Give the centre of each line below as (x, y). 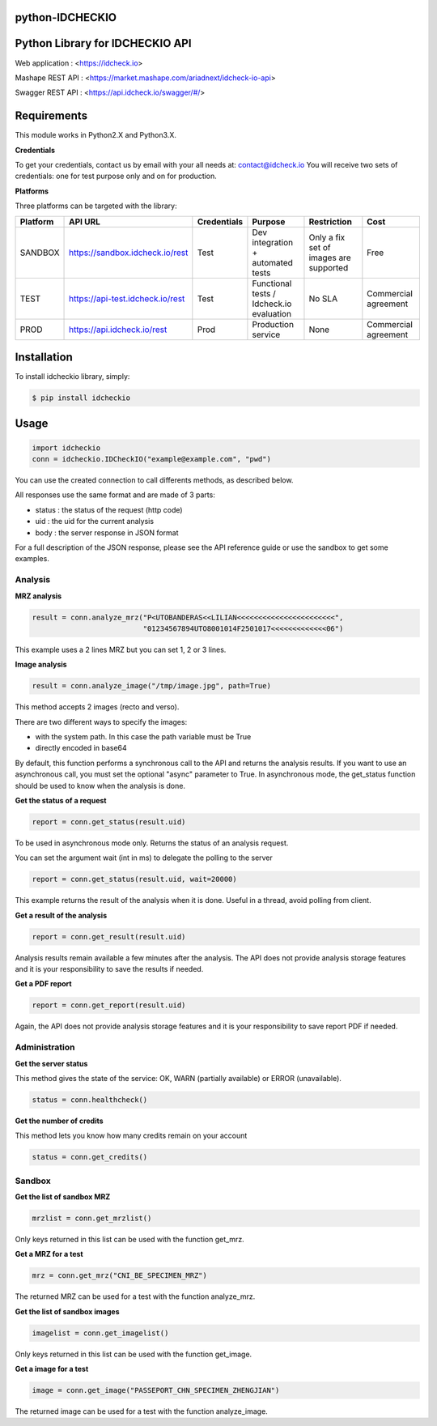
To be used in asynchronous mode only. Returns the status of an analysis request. (152, 843)
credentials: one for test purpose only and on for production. (116, 176)
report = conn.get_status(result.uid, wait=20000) (135, 879)
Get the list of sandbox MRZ (63, 1197)
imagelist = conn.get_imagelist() (100, 1333)
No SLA (323, 298)
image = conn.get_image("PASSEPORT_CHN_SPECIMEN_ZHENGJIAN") (156, 1390)
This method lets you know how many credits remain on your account (131, 1136)
